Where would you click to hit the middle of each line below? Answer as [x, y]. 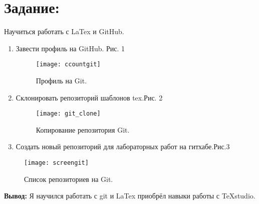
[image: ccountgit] [68, 65]
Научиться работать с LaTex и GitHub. [64, 31]
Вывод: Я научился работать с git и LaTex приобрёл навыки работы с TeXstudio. [130, 196]
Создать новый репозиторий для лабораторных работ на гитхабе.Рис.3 [123, 146]
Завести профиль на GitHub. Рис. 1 [70, 48]
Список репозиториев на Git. [69, 179]
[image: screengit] [56, 163]
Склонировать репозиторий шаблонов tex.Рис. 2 [89, 97]
